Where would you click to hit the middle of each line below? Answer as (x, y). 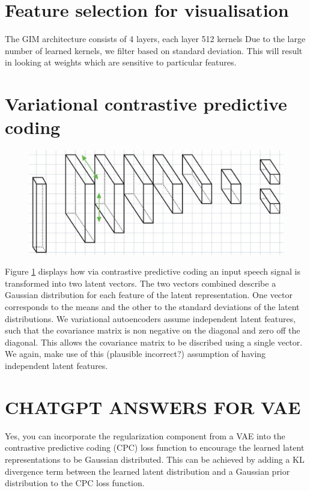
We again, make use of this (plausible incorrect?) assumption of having (135, 354)
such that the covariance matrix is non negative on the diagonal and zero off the (153, 330)
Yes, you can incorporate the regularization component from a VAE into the (145, 435)
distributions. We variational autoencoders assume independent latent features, (150, 318)
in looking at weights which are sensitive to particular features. (121, 62)
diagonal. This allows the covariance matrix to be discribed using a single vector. (154, 342)
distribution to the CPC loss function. (75, 483)
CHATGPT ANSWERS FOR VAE (153, 407)
